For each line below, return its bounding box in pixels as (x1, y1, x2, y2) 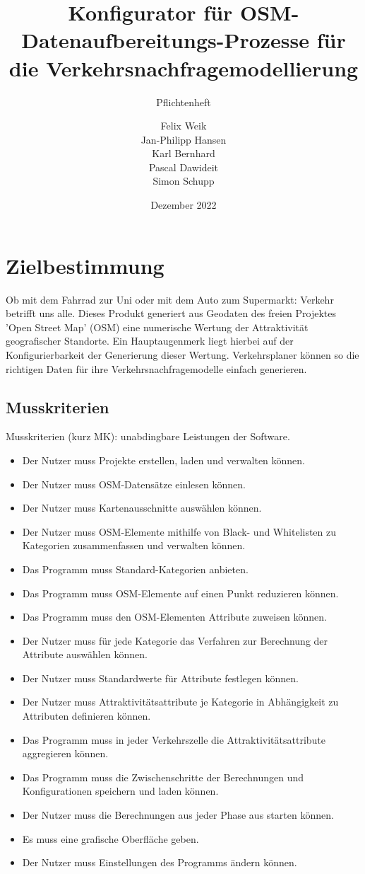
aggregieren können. (22, 746, 109, 761)
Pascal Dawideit (148, 159, 219, 174)
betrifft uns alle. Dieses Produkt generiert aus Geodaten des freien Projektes (6, 306, 337, 321)
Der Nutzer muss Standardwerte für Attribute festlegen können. (22, 670, 299, 685)
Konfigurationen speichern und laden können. (22, 783, 219, 798)
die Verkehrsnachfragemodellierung (8, 53, 359, 82)
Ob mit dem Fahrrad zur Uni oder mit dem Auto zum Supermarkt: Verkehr (6, 292, 334, 306)
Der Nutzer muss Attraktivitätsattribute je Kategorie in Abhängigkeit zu (22, 694, 339, 709)
